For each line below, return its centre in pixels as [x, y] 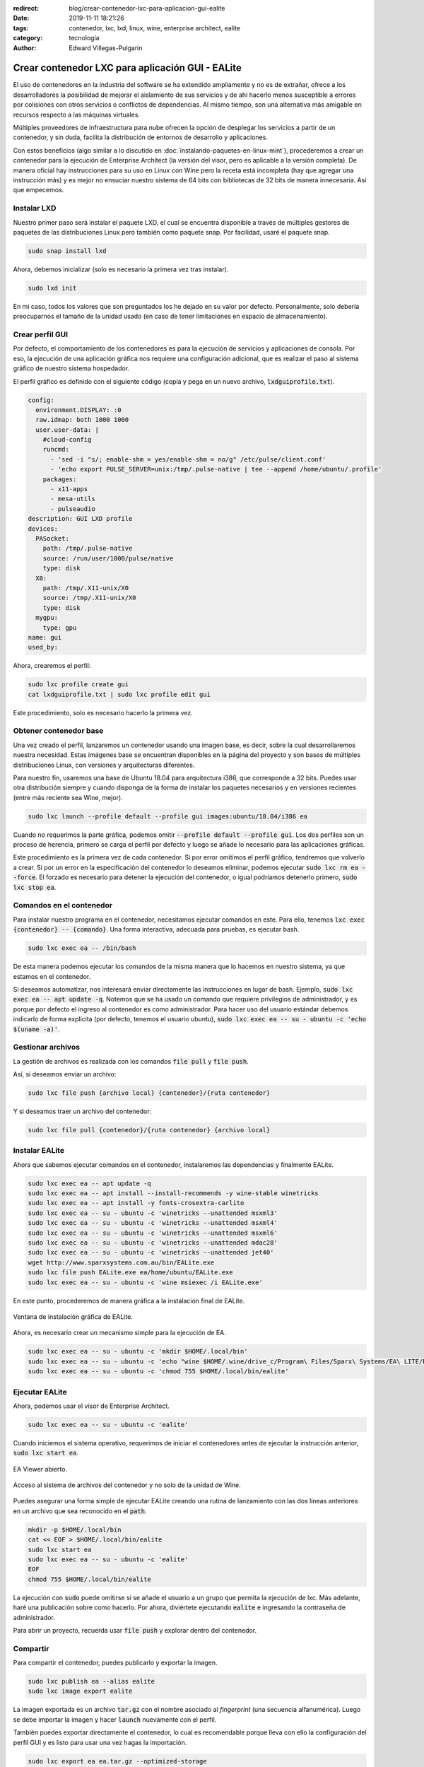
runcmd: [56, 450]
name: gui [45, 637]
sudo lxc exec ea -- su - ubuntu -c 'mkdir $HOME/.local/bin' [138, 1351]
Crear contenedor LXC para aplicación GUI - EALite [127, 68]
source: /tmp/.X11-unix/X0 [90, 598]
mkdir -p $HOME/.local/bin [75, 1530]
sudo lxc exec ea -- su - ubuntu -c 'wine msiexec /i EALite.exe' [145, 1282]
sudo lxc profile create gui [78, 685]
